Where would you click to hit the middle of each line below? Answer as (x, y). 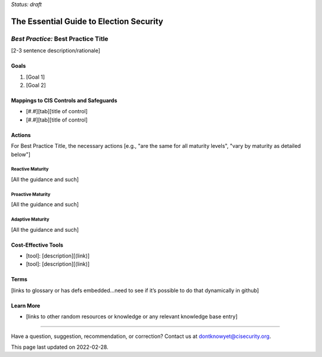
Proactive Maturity (31, 194)
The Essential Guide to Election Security (87, 21)
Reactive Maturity (30, 169)
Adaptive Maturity (30, 220)
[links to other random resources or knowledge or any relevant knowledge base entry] (132, 316)
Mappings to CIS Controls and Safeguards (64, 100)
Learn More (26, 305)
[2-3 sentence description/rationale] (56, 51)
